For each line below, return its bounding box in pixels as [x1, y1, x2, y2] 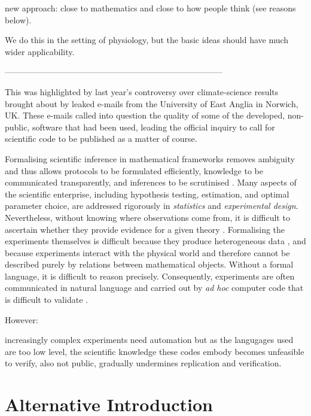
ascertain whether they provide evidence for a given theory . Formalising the [5, 223, 285, 235]
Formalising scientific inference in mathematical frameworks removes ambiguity [5, 152, 295, 165]
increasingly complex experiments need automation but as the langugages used [5, 333, 294, 346]
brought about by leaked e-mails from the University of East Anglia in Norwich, [5, 97, 298, 110]
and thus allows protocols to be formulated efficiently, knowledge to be [5, 164, 263, 177]
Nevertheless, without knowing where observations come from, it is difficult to [5, 211, 290, 223]
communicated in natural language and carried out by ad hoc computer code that [5, 281, 304, 294]
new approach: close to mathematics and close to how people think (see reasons [5, 2, 296, 14]
